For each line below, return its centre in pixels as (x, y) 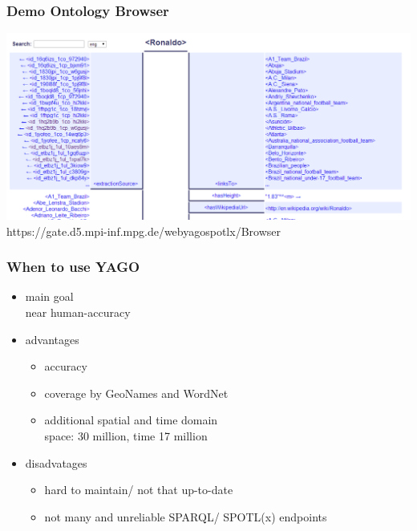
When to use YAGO (73, 267)
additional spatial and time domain (131, 420)
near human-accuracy (78, 312)
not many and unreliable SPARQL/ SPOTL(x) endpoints (186, 516)
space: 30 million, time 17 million (126, 435)
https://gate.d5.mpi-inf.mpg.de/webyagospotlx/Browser (144, 231)
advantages (52, 339)
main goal (49, 296)
